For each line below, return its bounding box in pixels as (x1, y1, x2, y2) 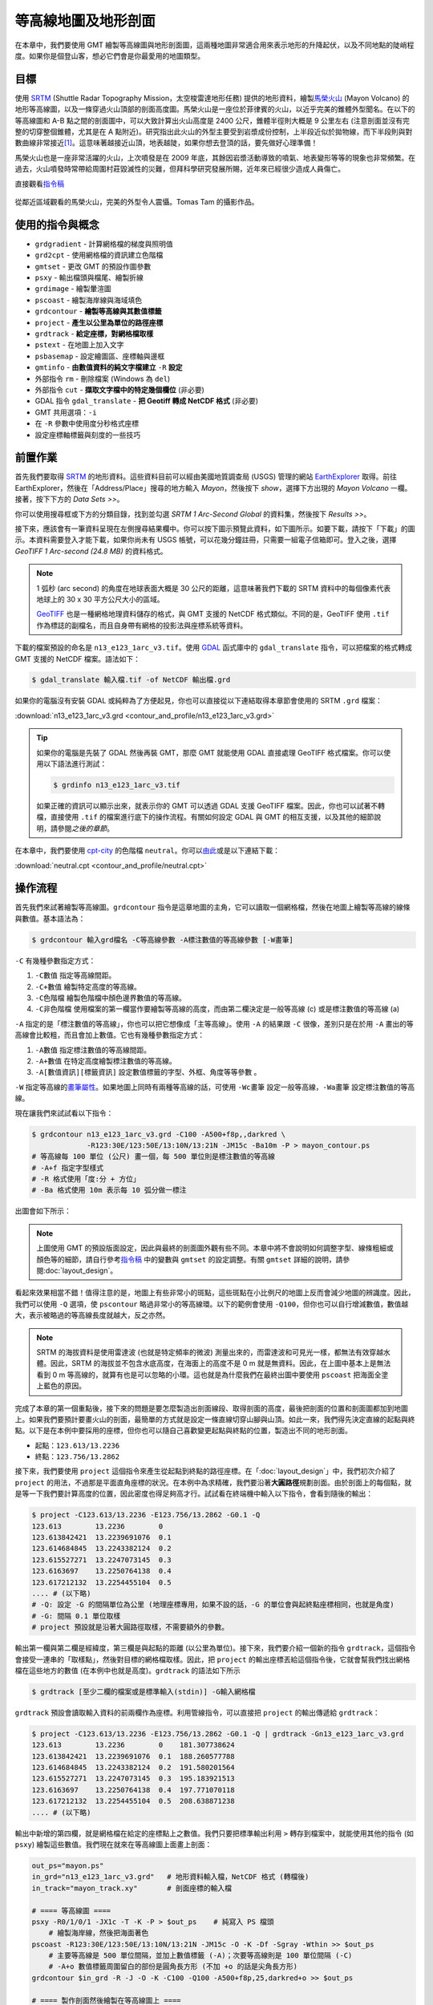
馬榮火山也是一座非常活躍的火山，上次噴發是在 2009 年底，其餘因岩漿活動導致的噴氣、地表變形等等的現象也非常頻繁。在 (14, 152, 416, 162)
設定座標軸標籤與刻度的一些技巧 (34, 430, 140, 439)
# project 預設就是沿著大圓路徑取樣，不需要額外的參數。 (31, 1622, 229, 1632)
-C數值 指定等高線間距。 (34, 970, 116, 980)
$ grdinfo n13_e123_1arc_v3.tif (53, 780, 180, 790)
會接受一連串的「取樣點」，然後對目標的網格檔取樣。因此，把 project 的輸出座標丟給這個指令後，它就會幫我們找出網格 (14, 1655, 411, 1664)
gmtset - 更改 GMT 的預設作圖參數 (34, 261, 152, 271)
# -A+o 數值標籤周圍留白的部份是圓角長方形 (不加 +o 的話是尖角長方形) (48, 1962, 298, 1971)
